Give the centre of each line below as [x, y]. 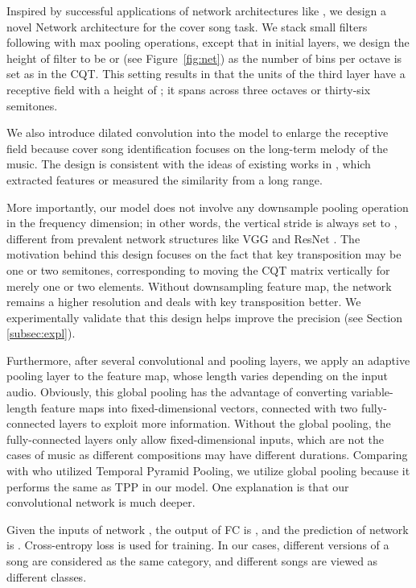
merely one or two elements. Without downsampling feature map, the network [199, 286]
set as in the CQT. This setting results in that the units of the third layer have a [206, 74]
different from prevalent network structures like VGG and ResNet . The [183, 238]
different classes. [47, 576]
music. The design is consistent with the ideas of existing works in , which [189, 164]
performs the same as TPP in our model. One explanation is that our [178, 486]
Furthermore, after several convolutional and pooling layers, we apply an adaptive [208, 360]
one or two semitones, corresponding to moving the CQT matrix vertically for [198, 269]
